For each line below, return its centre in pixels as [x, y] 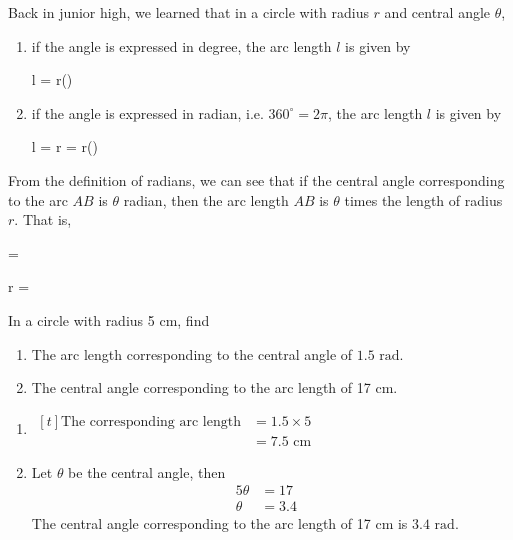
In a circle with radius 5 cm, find [109, 319]
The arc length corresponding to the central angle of [192, 353]
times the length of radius [423, 199]
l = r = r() [64, 146]
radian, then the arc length [206, 199]
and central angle [437, 12]
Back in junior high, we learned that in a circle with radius [188, 12]
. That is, [43, 219]
